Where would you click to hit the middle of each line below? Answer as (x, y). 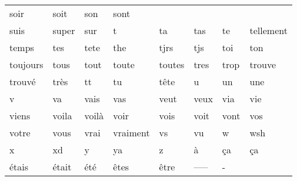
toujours (26, 64)
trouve (263, 64)
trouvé (23, 81)
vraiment (131, 133)
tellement (268, 30)
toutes (172, 64)
